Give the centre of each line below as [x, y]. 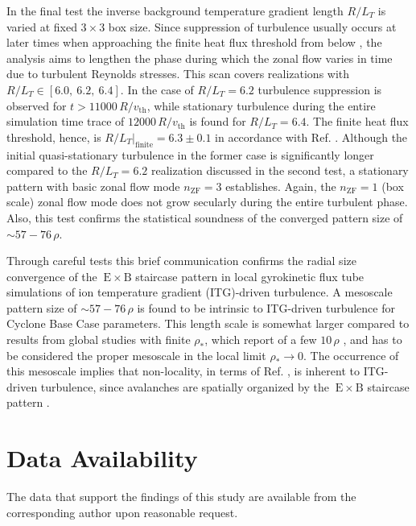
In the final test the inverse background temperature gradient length [175, 10]
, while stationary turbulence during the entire [261, 105]
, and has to [373, 340]
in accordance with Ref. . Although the [311, 137]
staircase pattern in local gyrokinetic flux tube [250, 276]
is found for [218, 121]
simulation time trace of [66, 121]
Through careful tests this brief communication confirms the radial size [181, 261]
